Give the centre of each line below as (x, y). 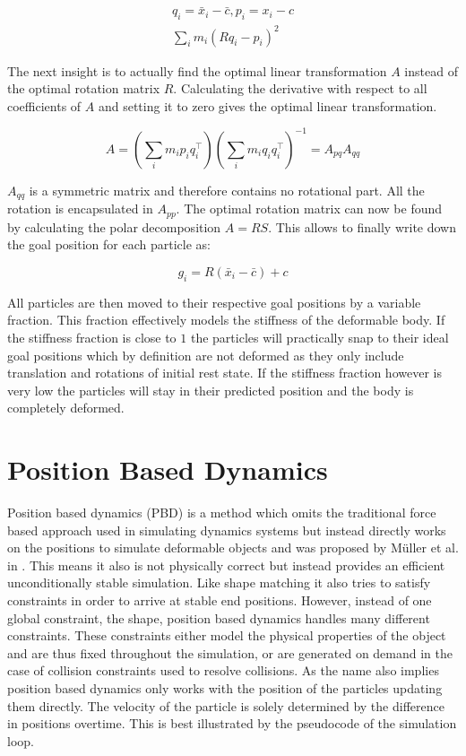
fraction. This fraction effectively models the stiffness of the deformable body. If (226, 320)
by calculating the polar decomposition (114, 226)
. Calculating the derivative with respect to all (300, 88)
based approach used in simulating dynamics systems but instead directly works (227, 530)
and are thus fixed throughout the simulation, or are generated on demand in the (230, 652)
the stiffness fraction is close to (92, 337)
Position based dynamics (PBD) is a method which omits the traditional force (222, 513)
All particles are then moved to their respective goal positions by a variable (214, 302)
